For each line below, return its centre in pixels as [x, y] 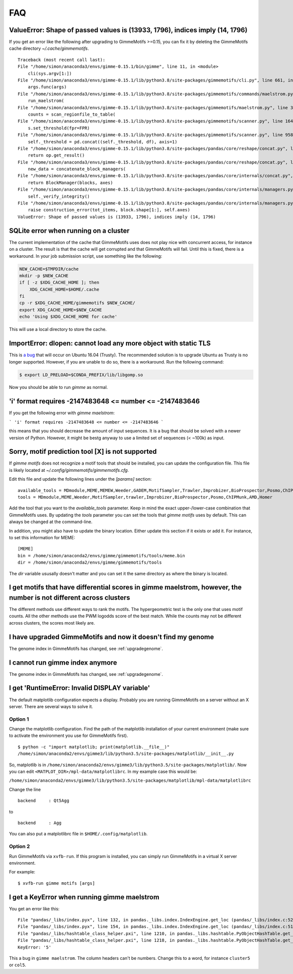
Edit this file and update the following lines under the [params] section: [80, 479]
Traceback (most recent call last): [62, 60]
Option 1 [19, 719]
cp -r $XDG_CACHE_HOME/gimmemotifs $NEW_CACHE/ [77, 303]
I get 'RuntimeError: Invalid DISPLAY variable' [80, 688]
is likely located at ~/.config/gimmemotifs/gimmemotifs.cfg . [69, 470]
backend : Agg [40, 823]
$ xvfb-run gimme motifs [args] [56, 883]
